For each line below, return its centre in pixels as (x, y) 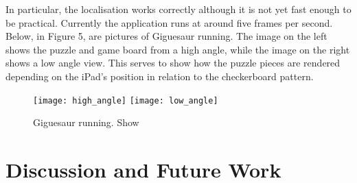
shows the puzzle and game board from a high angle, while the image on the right (178, 49)
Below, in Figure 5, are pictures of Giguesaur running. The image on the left (166, 36)
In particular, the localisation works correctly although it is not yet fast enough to (178, 9)
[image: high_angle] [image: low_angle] (126, 100)
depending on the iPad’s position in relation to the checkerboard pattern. (160, 76)
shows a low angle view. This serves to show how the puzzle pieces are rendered (173, 63)
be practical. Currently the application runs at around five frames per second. (169, 22)
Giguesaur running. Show (86, 122)
